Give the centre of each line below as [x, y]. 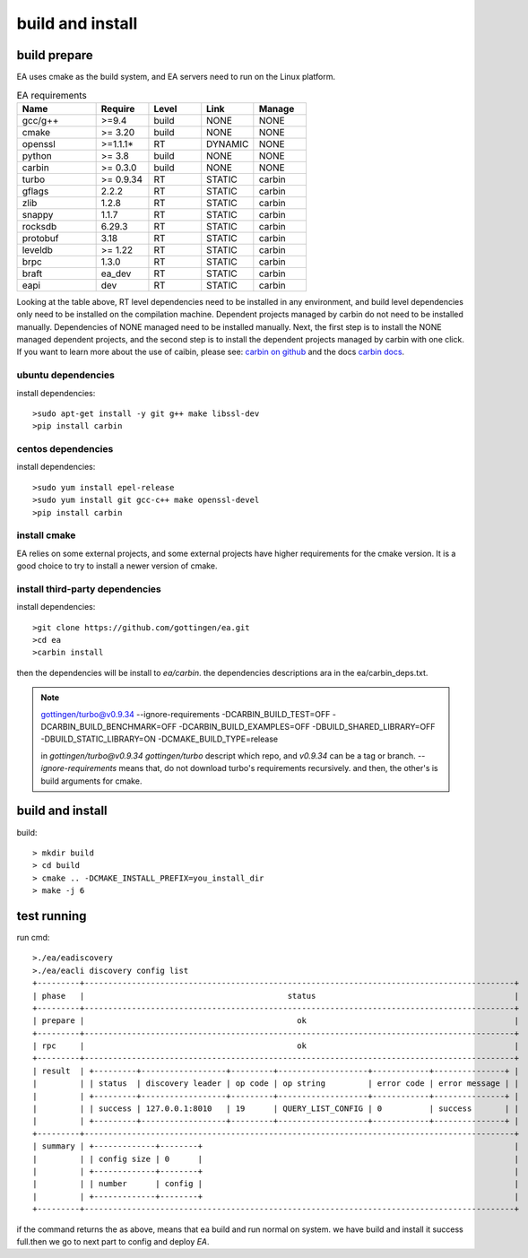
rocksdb [39, 226]
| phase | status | [276, 996]
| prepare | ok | [276, 1021]
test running [52, 916]
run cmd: [33, 937]
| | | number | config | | [276, 1184]
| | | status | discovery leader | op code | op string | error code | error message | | [276, 1084]
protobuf [40, 238]
